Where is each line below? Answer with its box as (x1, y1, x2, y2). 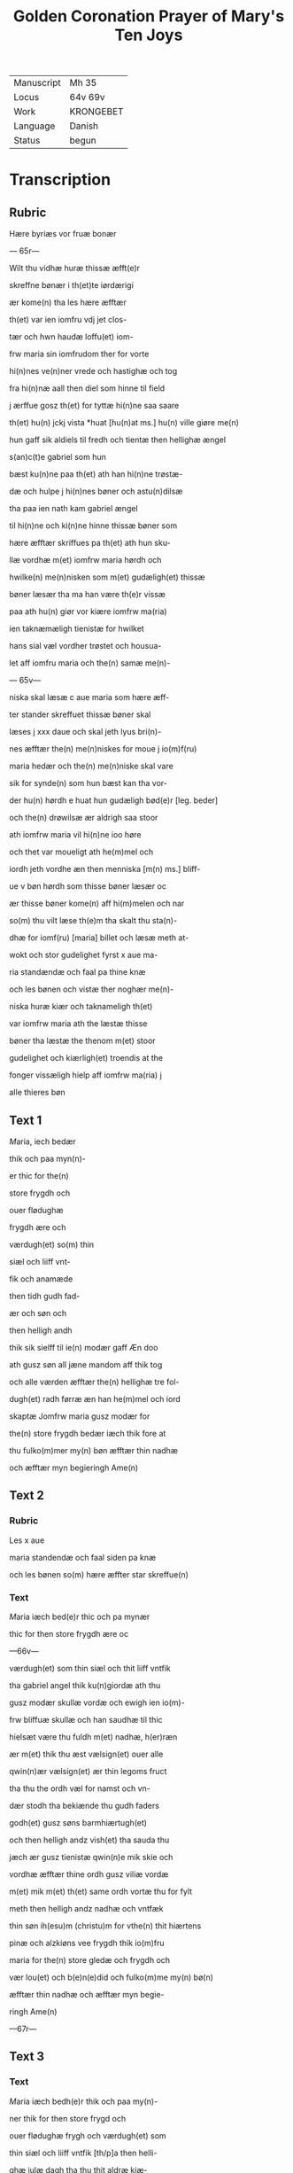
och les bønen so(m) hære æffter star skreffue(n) (9, 1569, 189, 1579)
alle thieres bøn (9, 1087, 66, 1098)
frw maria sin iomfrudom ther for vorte (9, 348, 150, 360)
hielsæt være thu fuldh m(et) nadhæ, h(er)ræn (9, 1731, 178, 1742)
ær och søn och (9, 1308, 67, 1318)
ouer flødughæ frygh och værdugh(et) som (9, 2130, 166, 2141)
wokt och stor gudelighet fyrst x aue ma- (9, 950, 158, 961)
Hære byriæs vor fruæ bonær (9, 229, 117, 239)
